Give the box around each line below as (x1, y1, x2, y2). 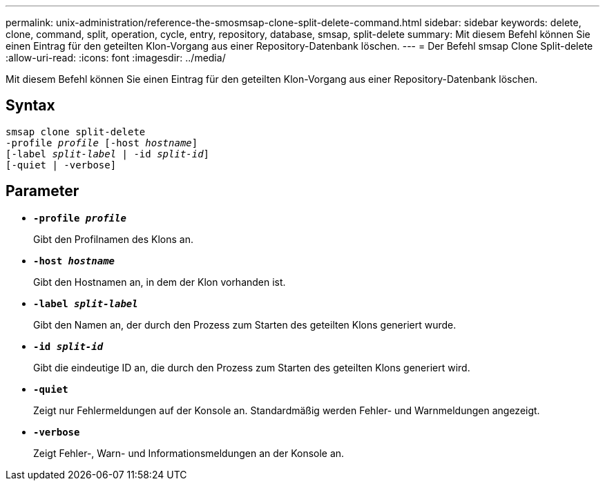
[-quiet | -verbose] (6, 159, 117, 171)
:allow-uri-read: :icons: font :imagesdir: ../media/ (6, 52, 226, 64)
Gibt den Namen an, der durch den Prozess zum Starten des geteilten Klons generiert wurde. (33, 318, 457, 331)
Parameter (6, 182, 79, 200)
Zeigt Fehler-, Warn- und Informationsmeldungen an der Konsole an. (33, 447, 345, 459)
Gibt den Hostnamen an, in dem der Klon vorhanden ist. (33, 275, 286, 288)
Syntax (6, 97, 55, 115)
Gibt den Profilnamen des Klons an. (33, 233, 193, 245)
